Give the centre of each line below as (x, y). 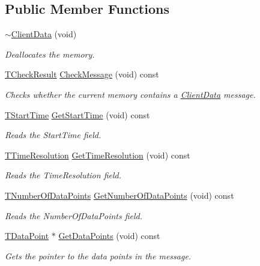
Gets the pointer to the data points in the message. (98, 255)
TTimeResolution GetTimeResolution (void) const (98, 155)
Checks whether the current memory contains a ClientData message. (130, 94)
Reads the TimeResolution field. (63, 175)
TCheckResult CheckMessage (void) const (82, 74)
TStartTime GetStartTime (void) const (77, 114)
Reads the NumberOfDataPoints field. (74, 215)
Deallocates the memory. (50, 54)
